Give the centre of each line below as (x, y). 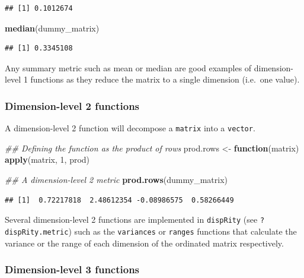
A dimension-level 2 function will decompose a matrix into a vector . (130, 128)
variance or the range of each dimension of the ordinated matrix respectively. (144, 243)
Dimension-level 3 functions (72, 269)
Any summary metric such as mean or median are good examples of (128, 67)
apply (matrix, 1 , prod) (47, 159)
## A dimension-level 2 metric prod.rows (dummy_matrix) (116, 180)
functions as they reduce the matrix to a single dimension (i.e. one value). (165, 79)
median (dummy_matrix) (52, 28)
